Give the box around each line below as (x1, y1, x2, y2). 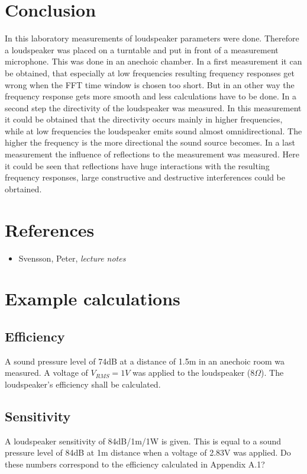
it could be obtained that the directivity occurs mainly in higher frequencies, (5, 113, 283, 125)
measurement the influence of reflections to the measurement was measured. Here (5, 148, 299, 160)
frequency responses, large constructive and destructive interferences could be (5, 171, 285, 183)
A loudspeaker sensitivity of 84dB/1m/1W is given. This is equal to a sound (5, 434, 282, 447)
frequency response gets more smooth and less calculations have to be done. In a (5, 90, 296, 102)
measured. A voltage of (5, 366, 88, 379)
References (5, 217, 95, 241)
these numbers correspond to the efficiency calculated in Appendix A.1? (5, 457, 265, 470)
